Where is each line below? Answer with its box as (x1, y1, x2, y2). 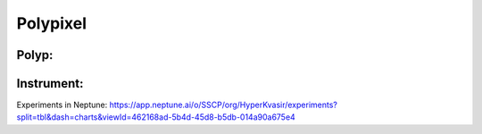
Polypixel (16, 13, 87, 33)
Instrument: (16, 76, 84, 91)
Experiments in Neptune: (16, 99, 108, 111)
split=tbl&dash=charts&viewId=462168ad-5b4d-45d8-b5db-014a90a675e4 (16, 112, 296, 122)
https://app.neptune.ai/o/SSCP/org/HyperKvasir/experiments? (109, 99, 338, 111)
